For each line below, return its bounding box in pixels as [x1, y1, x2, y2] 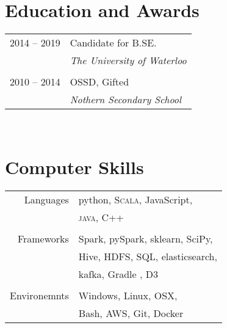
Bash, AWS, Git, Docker [78, 305, 184, 320]
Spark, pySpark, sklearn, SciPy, [78, 231, 213, 246]
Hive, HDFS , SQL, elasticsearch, [78, 249, 217, 263]
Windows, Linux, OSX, [78, 288, 178, 302]
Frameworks [17, 231, 69, 246]
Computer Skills [5, 154, 144, 179]
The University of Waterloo [70, 53, 187, 68]
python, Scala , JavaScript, [78, 192, 193, 206]
